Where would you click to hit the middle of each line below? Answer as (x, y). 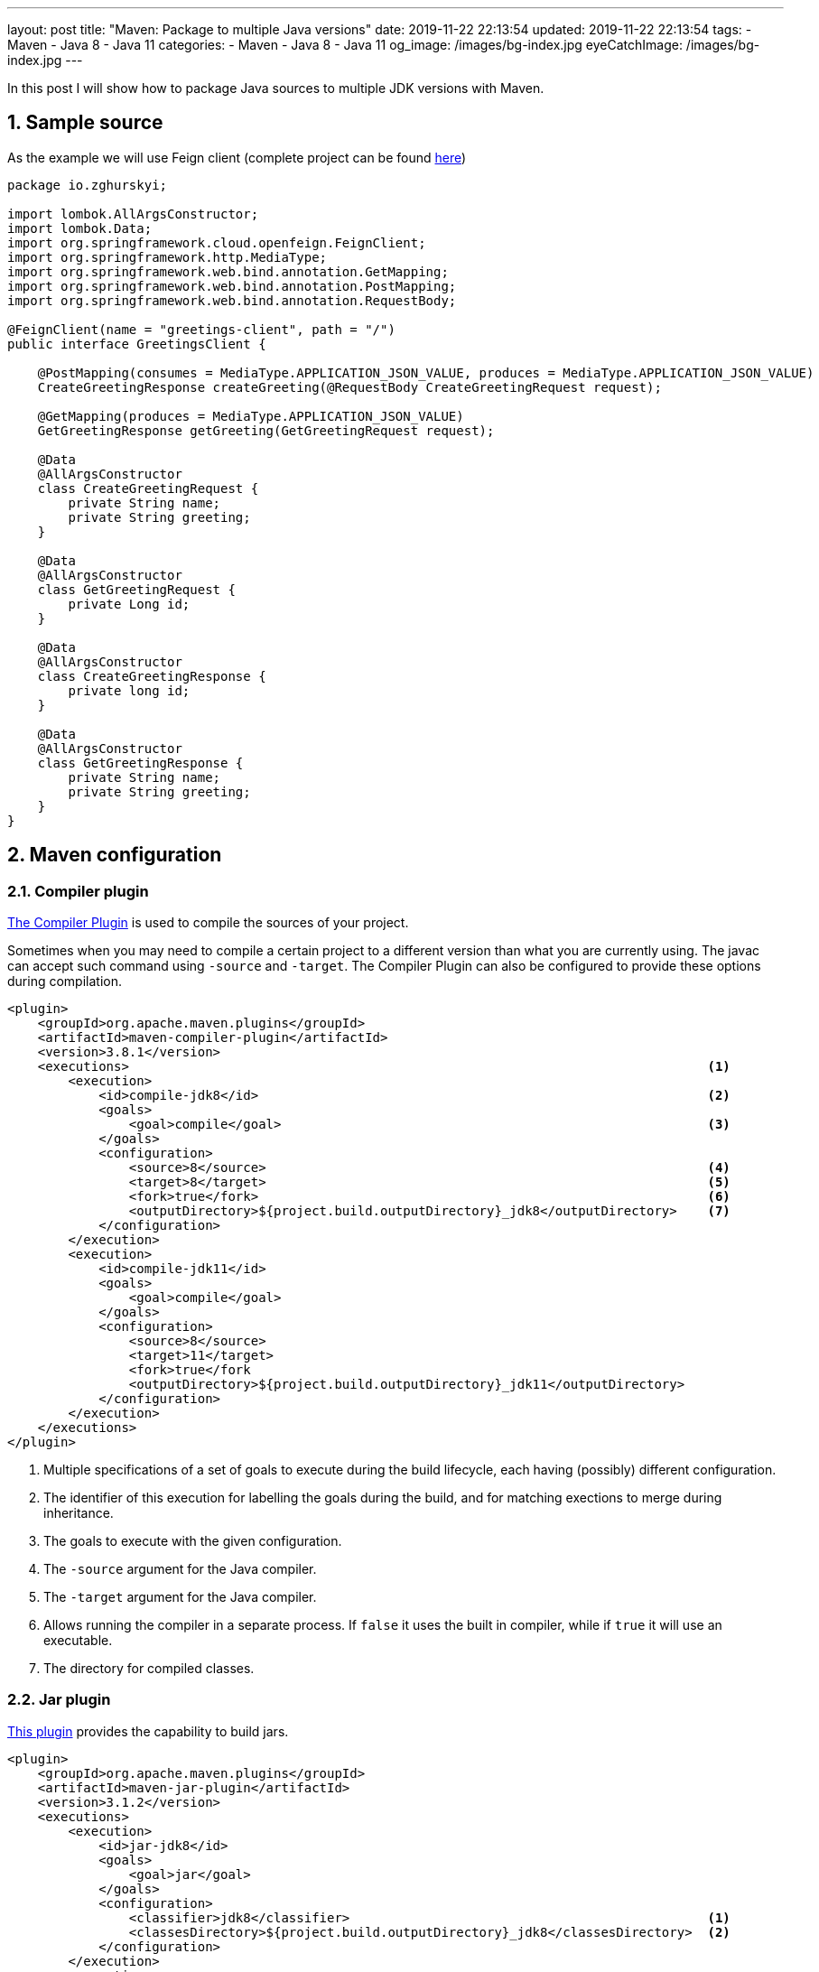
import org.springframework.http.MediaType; (168, 257)
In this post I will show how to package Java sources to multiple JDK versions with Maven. (276, 88)
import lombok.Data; (80, 228)
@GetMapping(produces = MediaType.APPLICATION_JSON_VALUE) (251, 416)
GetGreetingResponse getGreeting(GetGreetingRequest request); (266, 430)
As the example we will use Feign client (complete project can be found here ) (237, 157)
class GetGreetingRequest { (136, 589)
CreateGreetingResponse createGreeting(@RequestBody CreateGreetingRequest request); (349, 387)
